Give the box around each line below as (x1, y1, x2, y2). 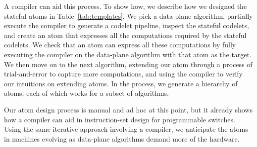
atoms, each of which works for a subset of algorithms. (4, 88, 169, 98)
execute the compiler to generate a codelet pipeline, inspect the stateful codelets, (4, 20, 249, 31)
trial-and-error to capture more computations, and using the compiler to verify (4, 69, 243, 79)
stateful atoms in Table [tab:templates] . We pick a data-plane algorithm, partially (4, 10, 253, 21)
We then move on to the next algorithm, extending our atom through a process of (4, 59, 253, 69)
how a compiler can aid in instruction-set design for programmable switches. (4, 114, 235, 124)
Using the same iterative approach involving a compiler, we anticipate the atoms (4, 124, 248, 134)
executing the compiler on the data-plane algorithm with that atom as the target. (4, 49, 252, 59)
